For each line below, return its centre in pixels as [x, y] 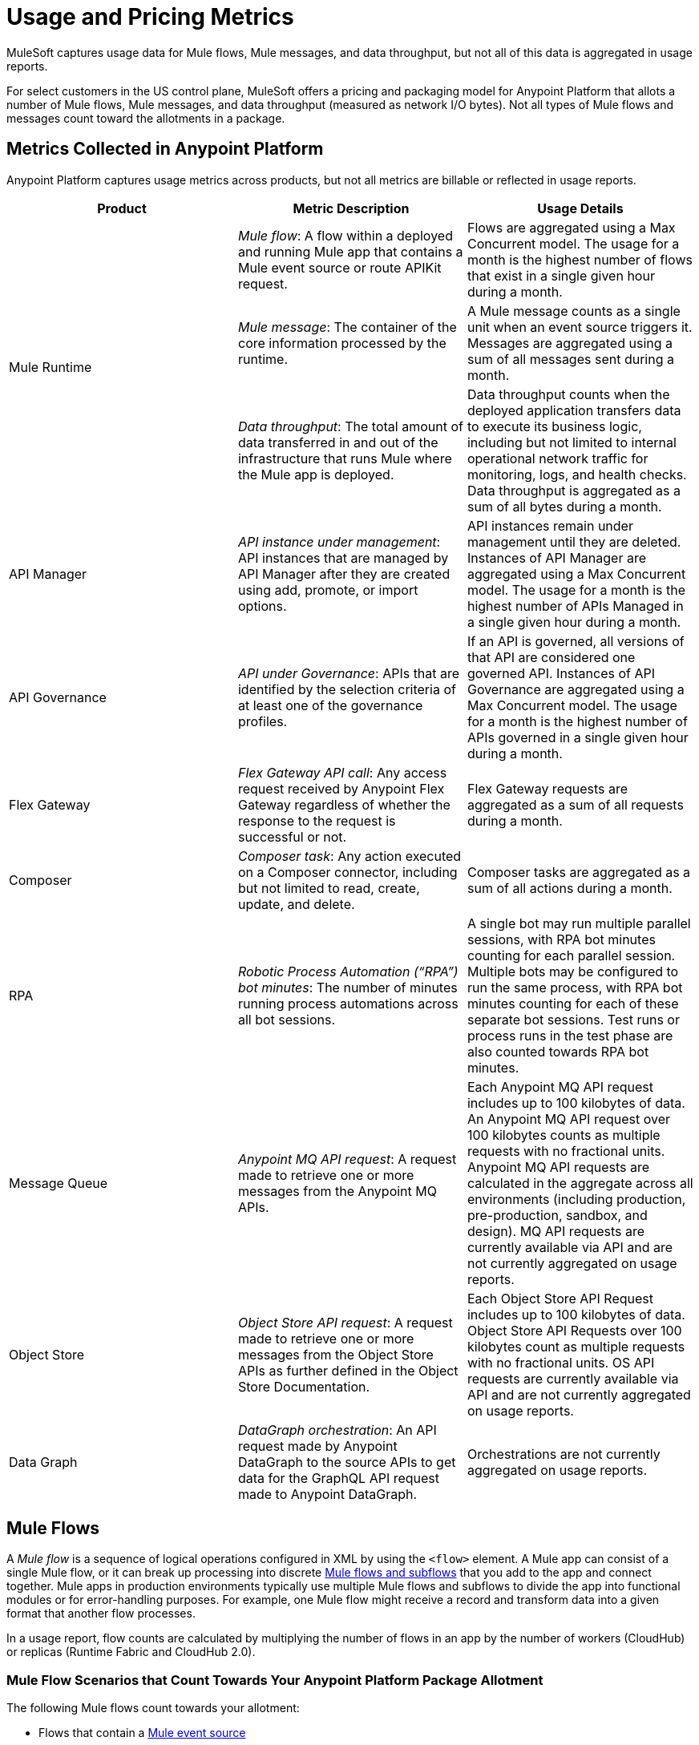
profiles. [263, 721]
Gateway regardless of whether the [344, 804]
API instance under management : [339, 541]
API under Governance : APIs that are [349, 673]
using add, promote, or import [328, 590]
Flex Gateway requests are [547, 788]
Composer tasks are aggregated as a [579, 872]
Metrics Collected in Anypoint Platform [165, 149]
